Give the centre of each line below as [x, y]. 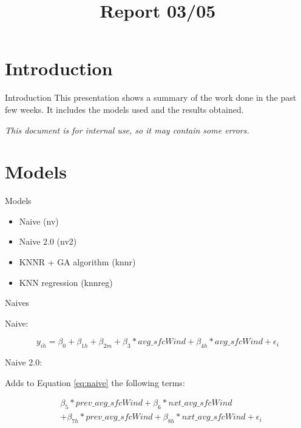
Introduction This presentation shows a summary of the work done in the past [151, 97]
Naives [17, 303]
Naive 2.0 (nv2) [48, 241]
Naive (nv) [39, 221]
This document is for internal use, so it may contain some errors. [127, 130]
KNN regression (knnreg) [66, 282]
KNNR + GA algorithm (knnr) [77, 262]
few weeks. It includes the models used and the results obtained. [124, 109]
